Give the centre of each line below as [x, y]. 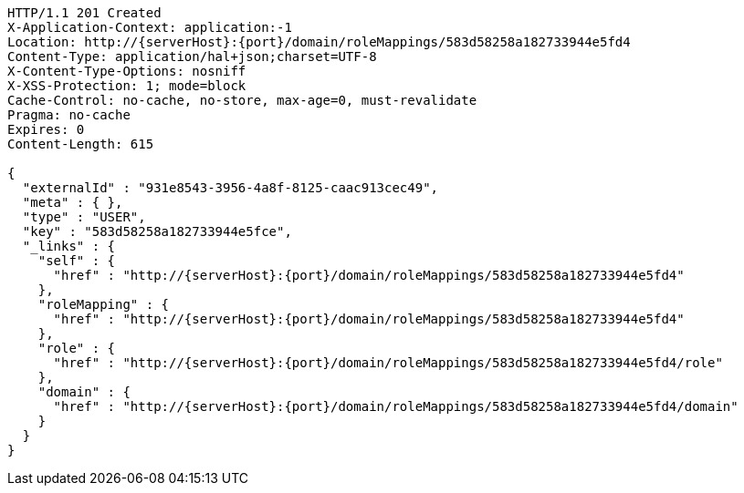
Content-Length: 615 [81, 144]
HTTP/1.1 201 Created [84, 13]
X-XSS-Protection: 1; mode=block [127, 86]
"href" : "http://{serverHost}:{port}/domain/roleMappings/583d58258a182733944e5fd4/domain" [396, 406]
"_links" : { [69, 246]
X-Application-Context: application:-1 [150, 27]
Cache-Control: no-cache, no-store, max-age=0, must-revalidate [242, 100]
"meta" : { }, [73, 202]
